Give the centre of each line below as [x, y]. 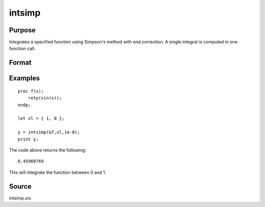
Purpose [22, 30]
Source [20, 186]
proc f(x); [31, 91]
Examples [25, 78]
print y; [28, 139]
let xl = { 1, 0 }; [41, 118]
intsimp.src [20, 198]
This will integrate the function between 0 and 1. [58, 172]
